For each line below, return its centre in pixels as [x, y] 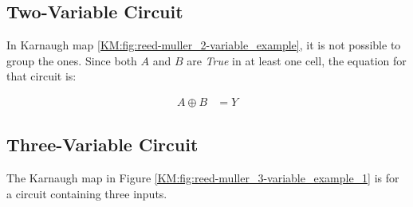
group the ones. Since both [72, 60]
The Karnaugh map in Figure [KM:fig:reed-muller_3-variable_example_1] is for [203, 178]
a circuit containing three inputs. [87, 193]
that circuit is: [41, 76]
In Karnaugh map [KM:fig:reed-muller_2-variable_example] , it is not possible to [204, 45]
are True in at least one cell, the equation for [297, 60]
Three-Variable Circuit [102, 145]
